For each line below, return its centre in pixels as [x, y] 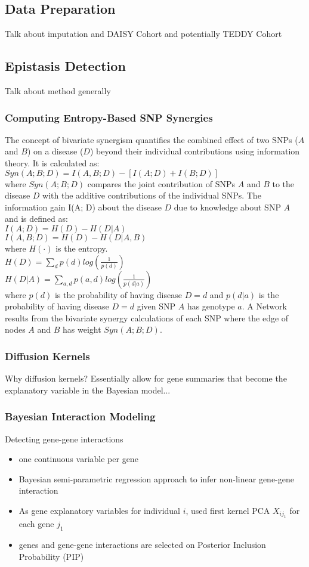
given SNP [156, 306]
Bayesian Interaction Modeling [80, 416]
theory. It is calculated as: [52, 163]
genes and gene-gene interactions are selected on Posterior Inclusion [142, 545]
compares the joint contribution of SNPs [161, 183]
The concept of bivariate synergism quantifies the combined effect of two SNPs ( [152, 139]
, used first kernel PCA [228, 510]
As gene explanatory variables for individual [99, 510]
